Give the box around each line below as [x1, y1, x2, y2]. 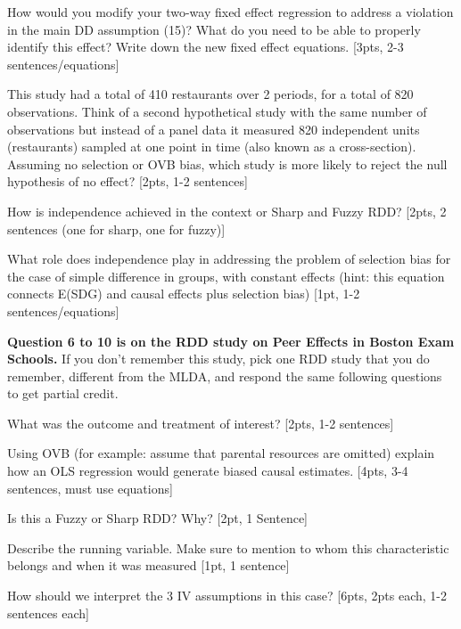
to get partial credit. [7, 384, 119, 403]
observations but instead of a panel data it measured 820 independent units [7, 119, 420, 138]
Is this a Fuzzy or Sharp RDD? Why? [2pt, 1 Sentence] [7, 509, 309, 527]
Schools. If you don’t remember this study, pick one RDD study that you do [7, 349, 430, 368]
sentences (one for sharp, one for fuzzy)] [7, 219, 226, 238]
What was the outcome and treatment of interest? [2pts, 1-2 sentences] [7, 413, 394, 432]
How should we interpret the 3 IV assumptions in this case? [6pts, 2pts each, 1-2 [7, 586, 447, 605]
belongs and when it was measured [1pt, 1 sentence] [7, 556, 290, 575]
